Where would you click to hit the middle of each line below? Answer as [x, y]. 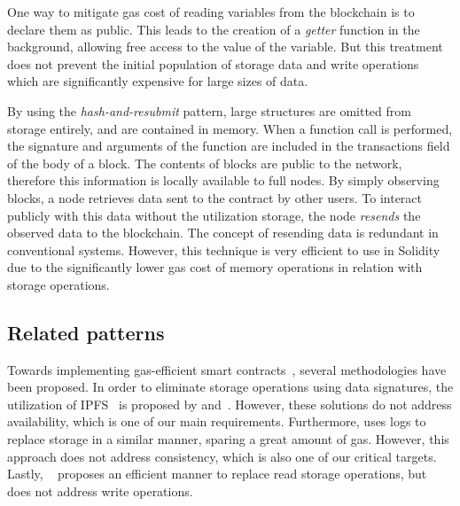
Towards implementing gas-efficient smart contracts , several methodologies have [227, 369]
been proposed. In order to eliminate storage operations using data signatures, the [230, 387]
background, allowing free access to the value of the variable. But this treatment [225, 47]
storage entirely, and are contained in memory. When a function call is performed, [230, 128]
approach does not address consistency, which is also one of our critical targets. [222, 456]
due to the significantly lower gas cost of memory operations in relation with [215, 267]
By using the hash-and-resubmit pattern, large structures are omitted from [209, 110]
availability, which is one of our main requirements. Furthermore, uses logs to [217, 421]
